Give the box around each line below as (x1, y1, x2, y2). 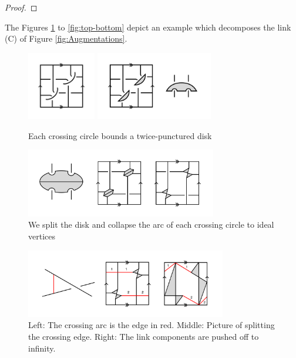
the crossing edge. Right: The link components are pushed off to (28, 330, 259, 343)
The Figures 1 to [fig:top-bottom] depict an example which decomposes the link (5, 21, 291, 33)
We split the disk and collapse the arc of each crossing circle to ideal (28, 218, 274, 231)
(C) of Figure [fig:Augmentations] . (5, 32, 127, 45)
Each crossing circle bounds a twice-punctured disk (28, 129, 212, 141)
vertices (28, 229, 55, 242)
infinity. (28, 342, 56, 354)
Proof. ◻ (5, 1, 38, 13)
